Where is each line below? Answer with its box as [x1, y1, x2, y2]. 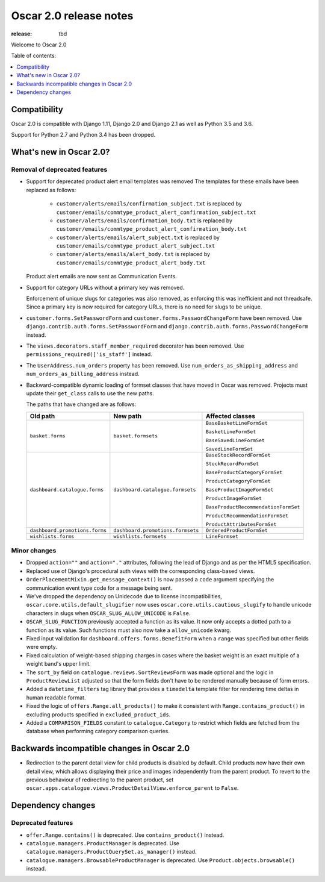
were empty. [26, 643, 57, 651]
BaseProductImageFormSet [205, 486, 274, 493]
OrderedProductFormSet [205, 527, 268, 533]
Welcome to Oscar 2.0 [11, 41, 67, 48]
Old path [29, 411, 55, 420]
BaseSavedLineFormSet [205, 437, 265, 443]
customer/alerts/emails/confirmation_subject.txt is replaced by [56, 200, 242, 207]
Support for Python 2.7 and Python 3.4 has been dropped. [11, 131, 156, 139]
